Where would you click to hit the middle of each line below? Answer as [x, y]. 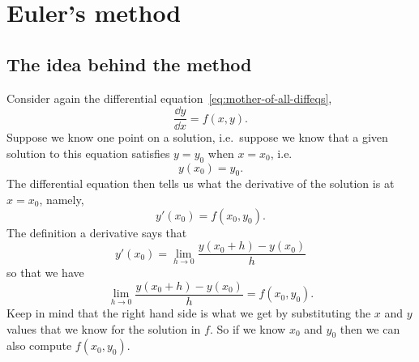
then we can [370, 328]
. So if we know [248, 328]
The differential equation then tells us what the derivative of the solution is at [201, 183]
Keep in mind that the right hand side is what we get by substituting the [189, 312]
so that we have [45, 273]
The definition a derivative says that [97, 232]
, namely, [62, 200]
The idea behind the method [129, 64]
